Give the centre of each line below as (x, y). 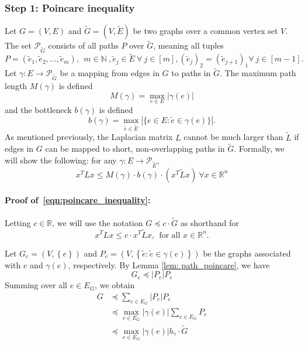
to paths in (191, 73)
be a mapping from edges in (110, 73)
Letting (18, 222)
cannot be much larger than (233, 137)
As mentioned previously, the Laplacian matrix (89, 137)
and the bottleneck (38, 109)
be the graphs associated (247, 253)
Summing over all (36, 285)
